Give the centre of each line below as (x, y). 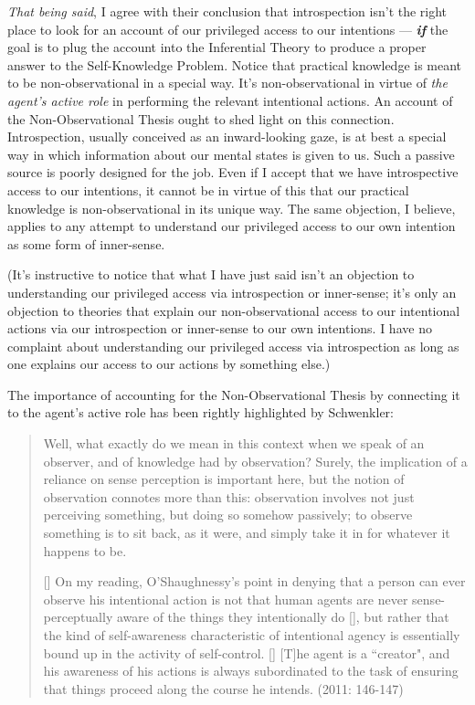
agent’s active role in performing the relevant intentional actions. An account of (230, 100)
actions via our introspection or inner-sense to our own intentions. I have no (220, 328)
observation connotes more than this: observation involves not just (229, 496)
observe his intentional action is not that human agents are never (226, 599)
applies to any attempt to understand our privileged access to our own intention (232, 226)
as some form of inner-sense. (86, 243)
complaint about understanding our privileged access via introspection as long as (233, 346)
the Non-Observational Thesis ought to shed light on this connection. (201, 118)
